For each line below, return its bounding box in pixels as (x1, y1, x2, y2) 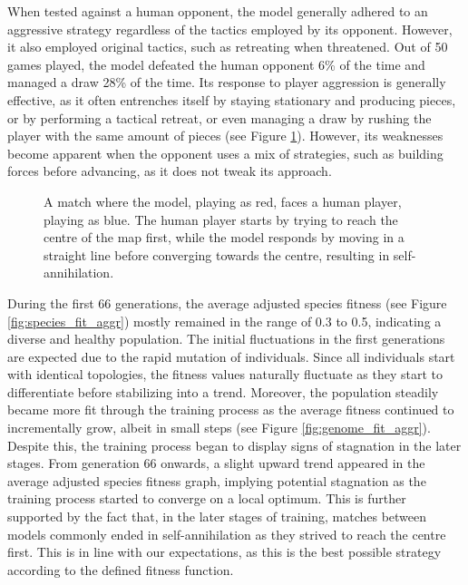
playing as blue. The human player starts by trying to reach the (44, 210, 398, 229)
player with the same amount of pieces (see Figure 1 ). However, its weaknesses (7, 126, 444, 145)
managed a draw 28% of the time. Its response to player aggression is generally (7, 73, 446, 92)
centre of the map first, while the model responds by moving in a (44, 228, 405, 247)
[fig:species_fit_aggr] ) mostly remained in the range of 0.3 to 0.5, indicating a (7, 311, 442, 330)
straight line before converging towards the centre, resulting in (44, 245, 390, 264)
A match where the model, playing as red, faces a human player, (44, 191, 402, 210)
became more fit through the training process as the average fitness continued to (7, 400, 454, 419)
